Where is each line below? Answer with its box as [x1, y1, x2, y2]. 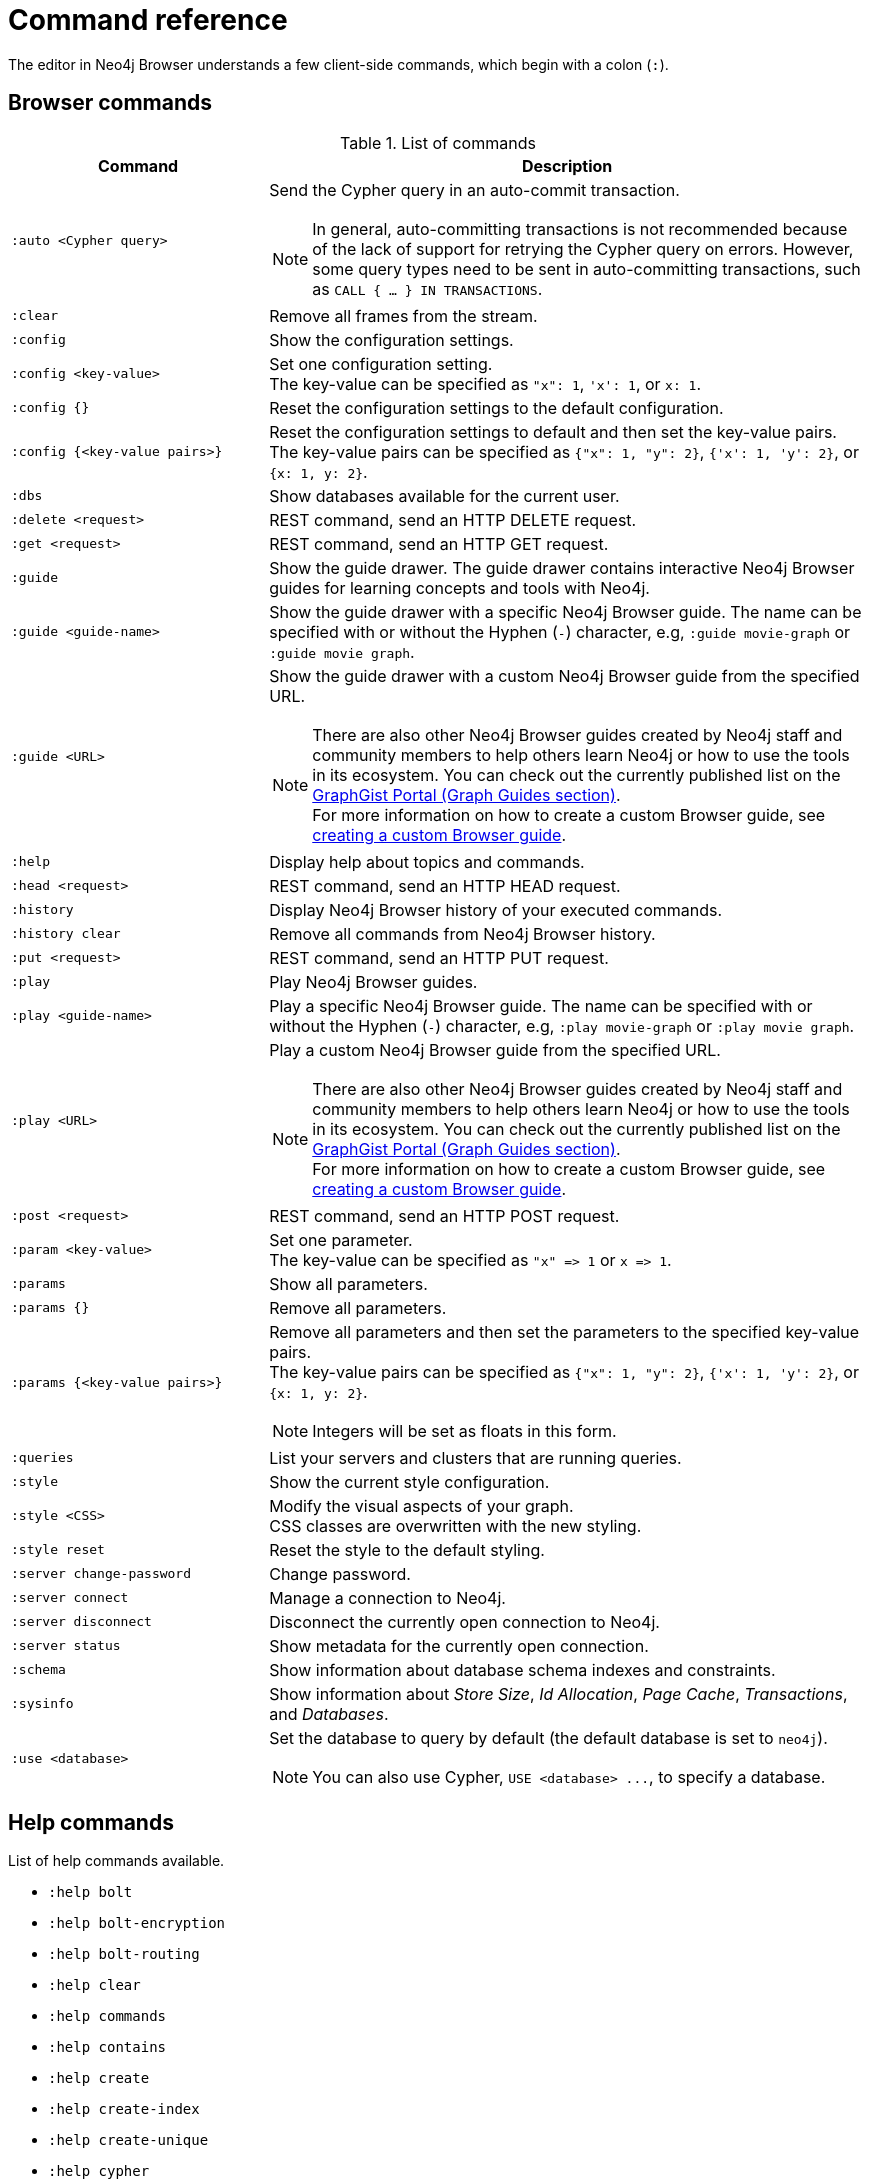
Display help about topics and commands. [269, 851, 585, 872]
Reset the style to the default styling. [269, 1539, 545, 1560]
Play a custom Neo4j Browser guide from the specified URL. [269, 1039, 721, 1060]
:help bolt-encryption [48, 1915, 226, 1932]
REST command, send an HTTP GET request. [269, 533, 609, 554]
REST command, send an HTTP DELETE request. [269, 509, 637, 530]
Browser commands [8, 90, 213, 116]
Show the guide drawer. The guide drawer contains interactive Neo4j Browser [269, 557, 855, 578]
